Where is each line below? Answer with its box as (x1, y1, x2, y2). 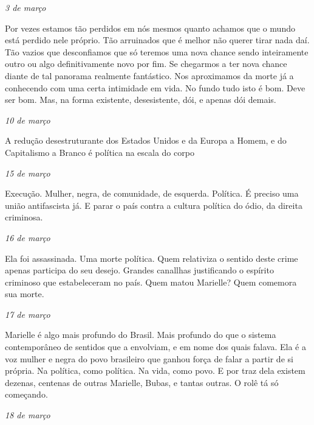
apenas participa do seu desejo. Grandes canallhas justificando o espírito (5, 264, 274, 276)
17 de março (5, 307, 50, 320)
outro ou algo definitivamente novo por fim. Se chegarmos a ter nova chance (5, 57, 287, 70)
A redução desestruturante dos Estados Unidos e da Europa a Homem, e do (5, 134, 287, 147)
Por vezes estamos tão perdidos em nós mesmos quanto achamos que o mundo (5, 21, 295, 34)
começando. (5, 388, 48, 401)
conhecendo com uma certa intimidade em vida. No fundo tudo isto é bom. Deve (5, 81, 305, 94)
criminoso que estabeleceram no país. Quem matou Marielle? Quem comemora (5, 275, 297, 288)
